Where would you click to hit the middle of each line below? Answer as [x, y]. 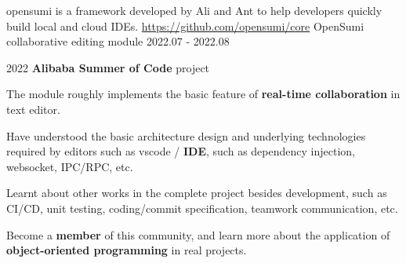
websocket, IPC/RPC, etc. [70, 166]
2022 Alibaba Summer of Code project [108, 67]
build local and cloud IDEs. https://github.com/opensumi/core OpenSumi [185, 26]
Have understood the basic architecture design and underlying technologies [186, 135]
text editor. [33, 109]
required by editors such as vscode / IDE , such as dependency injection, [181, 151]
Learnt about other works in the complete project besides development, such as [197, 193]
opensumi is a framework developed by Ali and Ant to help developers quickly [194, 10]
